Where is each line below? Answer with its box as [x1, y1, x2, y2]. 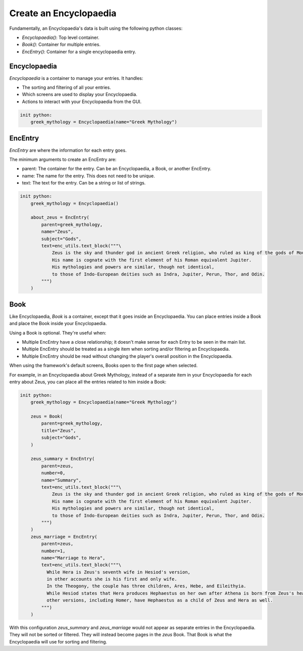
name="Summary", [41, 477, 82, 483]
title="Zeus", [41, 428, 76, 433]
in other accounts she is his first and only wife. [46, 576, 177, 582]
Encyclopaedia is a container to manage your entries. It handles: [9, 75, 143, 81]
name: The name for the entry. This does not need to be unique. [22, 172, 155, 179]
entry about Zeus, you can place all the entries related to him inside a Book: [9, 379, 167, 385]
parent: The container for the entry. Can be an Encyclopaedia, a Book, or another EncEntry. [22, 166, 212, 172]
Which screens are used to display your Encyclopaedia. [22, 91, 137, 98]
